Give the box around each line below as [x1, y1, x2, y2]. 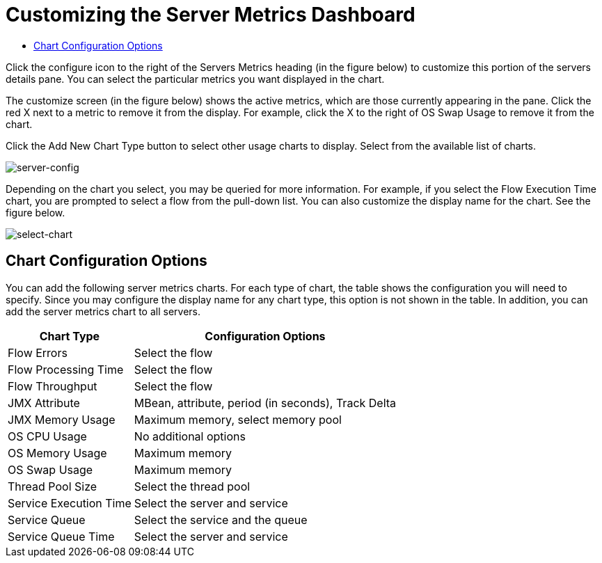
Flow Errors [8, 345, 68, 360]
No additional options [134, 429, 246, 443]
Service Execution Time [8, 495, 132, 510]
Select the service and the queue [134, 512, 308, 527]
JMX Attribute [8, 395, 80, 410]
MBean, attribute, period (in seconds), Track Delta [134, 395, 397, 410]
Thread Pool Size [8, 479, 97, 493]
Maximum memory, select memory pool [134, 412, 342, 427]
